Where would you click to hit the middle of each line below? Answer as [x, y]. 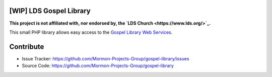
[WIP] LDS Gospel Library [50, 11]
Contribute [27, 47]
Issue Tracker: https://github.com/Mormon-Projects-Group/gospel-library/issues [106, 58]
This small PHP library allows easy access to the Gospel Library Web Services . [91, 32]
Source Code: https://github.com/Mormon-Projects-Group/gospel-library [98, 66]
